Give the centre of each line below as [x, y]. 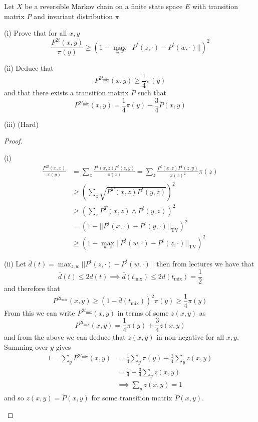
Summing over [26, 347]
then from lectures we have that [205, 263]
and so [14, 398]
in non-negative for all [190, 337]
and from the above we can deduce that [65, 337]
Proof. [13, 141]
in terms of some [143, 312]
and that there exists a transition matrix [66, 93]
